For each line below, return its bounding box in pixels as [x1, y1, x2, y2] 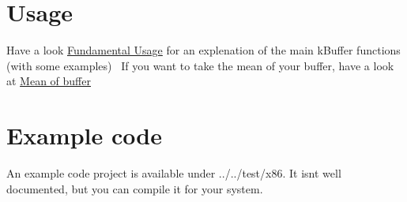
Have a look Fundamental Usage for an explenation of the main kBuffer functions [6, 42, 401, 58]
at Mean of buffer [6, 73, 91, 89]
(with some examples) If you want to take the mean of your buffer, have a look [6, 57, 394, 73]
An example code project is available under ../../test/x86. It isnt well [6, 165, 341, 181]
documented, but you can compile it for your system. [6, 180, 263, 196]
